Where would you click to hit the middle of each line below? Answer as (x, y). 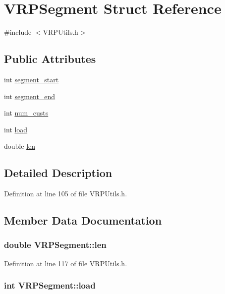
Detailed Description (58, 173)
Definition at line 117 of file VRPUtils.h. (66, 263)
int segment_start (31, 79)
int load (16, 129)
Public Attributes (50, 59)
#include (18, 32)
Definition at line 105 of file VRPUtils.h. (66, 194)
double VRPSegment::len (55, 245)
